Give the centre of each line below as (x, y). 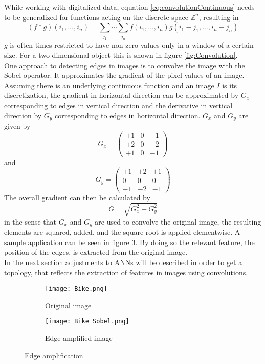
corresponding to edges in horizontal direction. (128, 115)
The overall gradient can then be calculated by (77, 197)
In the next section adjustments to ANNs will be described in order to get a (123, 262)
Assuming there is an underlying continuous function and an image (109, 85)
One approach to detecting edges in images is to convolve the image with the (125, 65)
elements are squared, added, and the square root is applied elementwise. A (122, 232)
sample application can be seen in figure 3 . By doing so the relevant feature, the (129, 242)
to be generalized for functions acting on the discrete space (96, 17)
